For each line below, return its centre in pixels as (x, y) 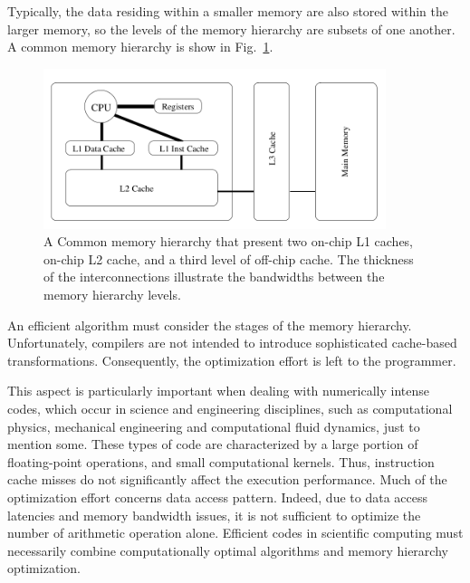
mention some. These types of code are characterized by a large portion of (213, 444)
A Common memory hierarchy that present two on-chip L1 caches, (229, 241)
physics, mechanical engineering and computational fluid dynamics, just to (214, 426)
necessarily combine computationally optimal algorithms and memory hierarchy (228, 550)
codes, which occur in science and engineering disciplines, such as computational (230, 408)
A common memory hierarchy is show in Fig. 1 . (140, 47)
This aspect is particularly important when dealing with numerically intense (218, 391)
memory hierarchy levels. (112, 294)
